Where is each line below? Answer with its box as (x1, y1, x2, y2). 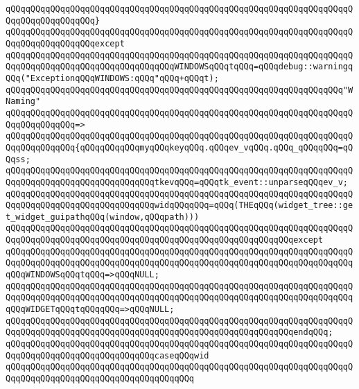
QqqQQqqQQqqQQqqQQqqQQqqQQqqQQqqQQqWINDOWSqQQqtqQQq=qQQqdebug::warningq (6, 62, 353, 72)
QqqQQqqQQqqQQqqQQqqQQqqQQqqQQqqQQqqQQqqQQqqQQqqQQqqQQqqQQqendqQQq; (6, 327, 333, 338)
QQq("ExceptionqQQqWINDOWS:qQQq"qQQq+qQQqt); (6, 73, 219, 83)
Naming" (6, 96, 41, 107)
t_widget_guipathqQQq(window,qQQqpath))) (6, 211, 200, 222)
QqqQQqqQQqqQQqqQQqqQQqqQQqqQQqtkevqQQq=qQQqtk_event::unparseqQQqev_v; (6, 177, 348, 187)
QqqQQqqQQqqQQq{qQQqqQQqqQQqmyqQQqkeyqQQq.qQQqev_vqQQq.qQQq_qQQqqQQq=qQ (6, 142, 353, 153)
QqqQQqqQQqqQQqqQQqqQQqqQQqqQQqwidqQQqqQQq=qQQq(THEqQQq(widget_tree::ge (6, 200, 353, 211)
